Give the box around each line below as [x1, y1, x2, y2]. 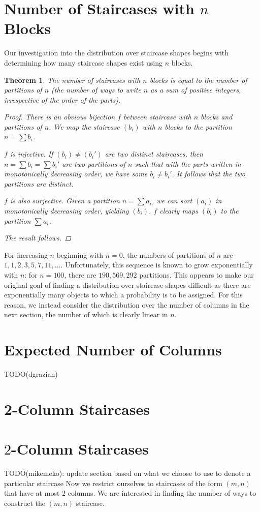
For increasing [4, 249, 48, 260]
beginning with [56, 249, 104, 260]
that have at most [4, 488, 60, 498]
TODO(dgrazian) [4, 369, 58, 379]
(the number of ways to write [51, 84, 141, 95]
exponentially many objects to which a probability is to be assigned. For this [4, 289, 243, 300]
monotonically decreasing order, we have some [4, 168, 148, 179]
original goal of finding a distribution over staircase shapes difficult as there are [4, 279, 251, 290]
